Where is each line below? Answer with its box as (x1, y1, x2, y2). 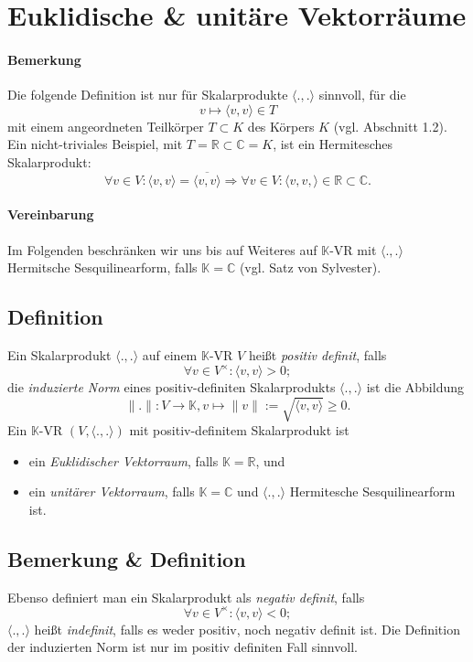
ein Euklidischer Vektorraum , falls (28, 451, 219, 470)
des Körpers (247, 116, 315, 135)
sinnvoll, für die (318, 85, 406, 104)
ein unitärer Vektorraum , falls (28, 482, 195, 501)
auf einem (142, 345, 198, 364)
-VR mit (329, 240, 377, 259)
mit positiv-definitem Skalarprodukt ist (129, 421, 349, 440)
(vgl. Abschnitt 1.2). (333, 116, 447, 135)
